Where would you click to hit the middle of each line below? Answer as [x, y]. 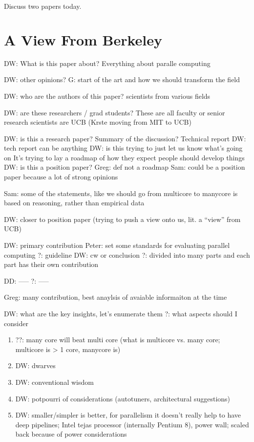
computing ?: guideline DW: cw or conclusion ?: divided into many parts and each [127, 254]
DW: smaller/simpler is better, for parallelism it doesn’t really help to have [128, 415]
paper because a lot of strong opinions [61, 177]
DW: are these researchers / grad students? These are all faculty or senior [115, 112]
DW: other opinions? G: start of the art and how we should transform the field [122, 79]
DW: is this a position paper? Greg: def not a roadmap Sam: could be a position [125, 167]
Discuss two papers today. [43, 6]
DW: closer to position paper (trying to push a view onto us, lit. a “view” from [122, 219]
